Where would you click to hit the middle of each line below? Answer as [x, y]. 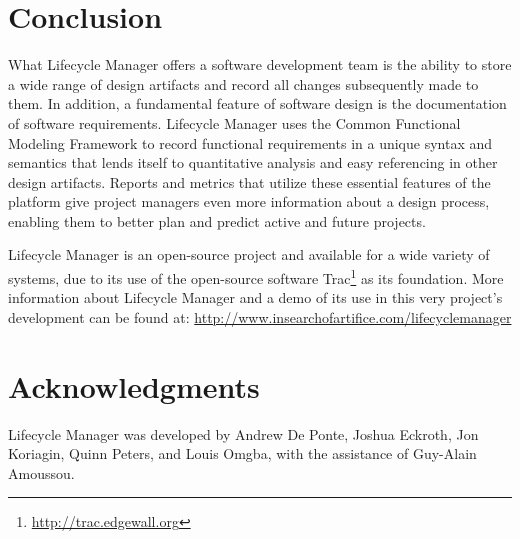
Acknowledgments [134, 385]
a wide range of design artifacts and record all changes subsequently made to [243, 83]
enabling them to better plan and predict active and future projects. [217, 220]
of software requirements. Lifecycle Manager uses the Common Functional [234, 122]
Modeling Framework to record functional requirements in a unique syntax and [250, 142]
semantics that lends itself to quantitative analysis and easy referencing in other [253, 162]
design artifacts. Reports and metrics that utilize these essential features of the [249, 181]
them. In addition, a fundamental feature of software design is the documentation [257, 103]
